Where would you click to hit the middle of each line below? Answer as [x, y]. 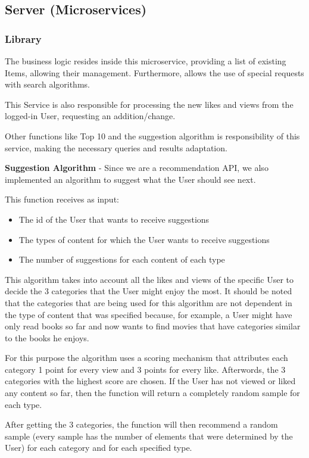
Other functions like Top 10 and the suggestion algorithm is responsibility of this [152, 135]
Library [23, 38]
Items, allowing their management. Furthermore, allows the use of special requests [154, 72]
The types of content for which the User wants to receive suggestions [144, 239]
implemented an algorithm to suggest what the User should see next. [130, 179]
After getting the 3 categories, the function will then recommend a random [141, 424]
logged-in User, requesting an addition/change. [90, 116]
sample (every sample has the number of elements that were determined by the [149, 436]
